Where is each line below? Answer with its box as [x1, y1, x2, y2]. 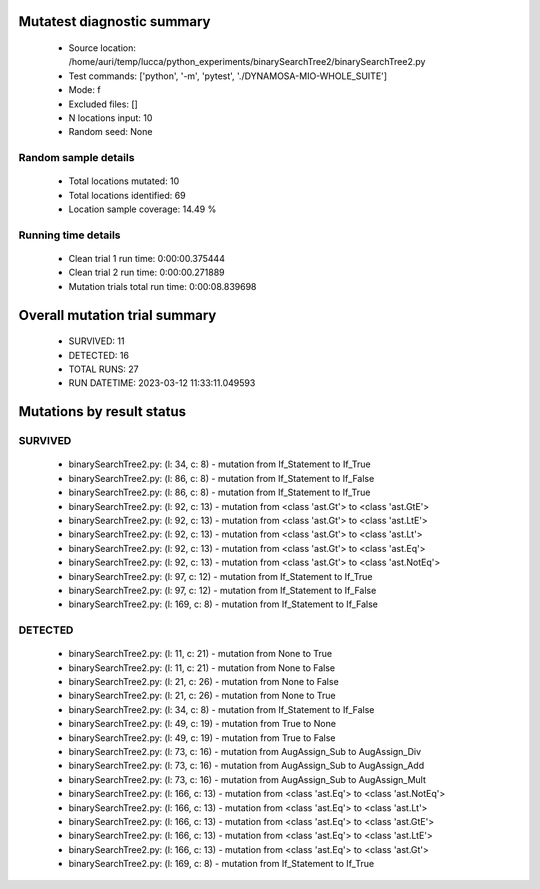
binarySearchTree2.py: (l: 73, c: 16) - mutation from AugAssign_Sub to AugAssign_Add [68, 760, 425, 772]
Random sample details [18, 151, 135, 165]
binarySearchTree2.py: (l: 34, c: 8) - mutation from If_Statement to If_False [68, 703, 375, 715]
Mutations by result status [18, 403, 187, 420]
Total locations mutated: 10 [68, 175, 180, 187]
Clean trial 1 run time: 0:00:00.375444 [68, 253, 225, 265]
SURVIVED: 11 [68, 335, 125, 347]
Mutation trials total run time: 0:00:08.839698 [68, 280, 257, 292]
